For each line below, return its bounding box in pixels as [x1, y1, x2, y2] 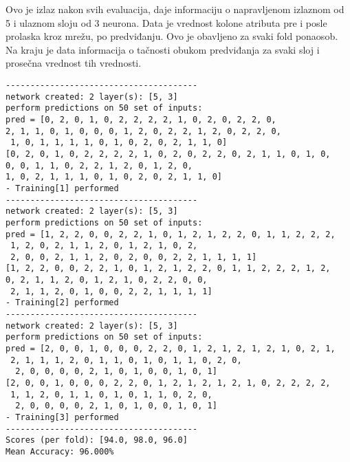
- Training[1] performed [6, 183, 119, 193]
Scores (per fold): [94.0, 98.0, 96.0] [6, 435, 188, 445]
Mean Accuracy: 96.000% [6, 446, 114, 456]
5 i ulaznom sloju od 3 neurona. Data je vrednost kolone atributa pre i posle [6, 15, 327, 30]
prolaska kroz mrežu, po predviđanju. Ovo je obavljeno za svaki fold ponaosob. [6, 29, 338, 43]
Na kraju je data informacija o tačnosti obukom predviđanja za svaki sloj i [6, 42, 320, 56]
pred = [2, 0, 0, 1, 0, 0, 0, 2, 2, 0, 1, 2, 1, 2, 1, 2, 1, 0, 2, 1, [6, 344, 336, 354]
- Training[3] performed [6, 412, 119, 422]
